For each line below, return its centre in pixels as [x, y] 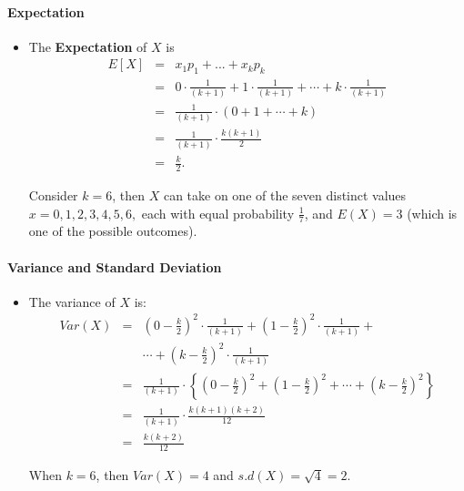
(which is [432, 213]
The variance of [72, 301]
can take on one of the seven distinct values [285, 194]
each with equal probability [218, 213]
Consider [53, 194]
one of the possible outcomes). [113, 231]
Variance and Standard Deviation [115, 266]
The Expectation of [88, 46]
